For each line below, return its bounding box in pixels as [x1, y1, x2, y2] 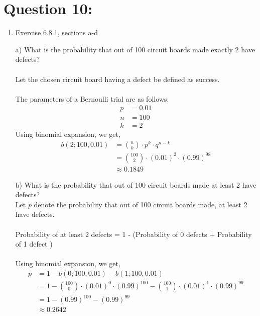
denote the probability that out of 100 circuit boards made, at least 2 [34, 199, 247, 209]
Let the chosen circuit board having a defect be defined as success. [15, 73, 220, 84]
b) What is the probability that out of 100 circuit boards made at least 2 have [15, 179, 256, 190]
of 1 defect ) [15, 239, 53, 249]
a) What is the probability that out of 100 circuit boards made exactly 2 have [15, 44, 255, 54]
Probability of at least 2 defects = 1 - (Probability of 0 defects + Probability [15, 228, 252, 239]
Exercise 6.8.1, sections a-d [15, 27, 98, 38]
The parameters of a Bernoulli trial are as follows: [15, 93, 169, 104]
